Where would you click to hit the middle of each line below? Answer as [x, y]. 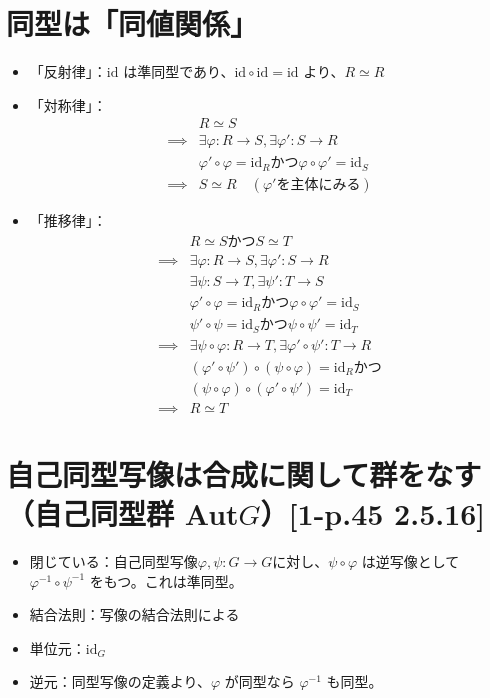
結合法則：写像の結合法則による [134, 614]
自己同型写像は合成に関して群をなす [244, 473]
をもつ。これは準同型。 [166, 580]
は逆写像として [410, 561]
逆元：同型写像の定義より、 [120, 681]
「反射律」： [68, 71]
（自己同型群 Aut [122, 513]
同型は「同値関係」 [132, 23]
